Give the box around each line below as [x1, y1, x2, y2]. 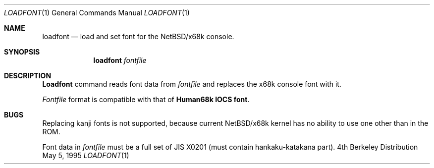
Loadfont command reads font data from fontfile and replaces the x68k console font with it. [42, 80, 341, 88]
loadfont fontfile [93, 56, 147, 64]
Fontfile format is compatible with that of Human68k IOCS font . [42, 95, 250, 104]
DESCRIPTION [4, 71, 52, 80]
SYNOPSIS [4, 48, 40, 56]
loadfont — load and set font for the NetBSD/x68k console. [42, 32, 234, 41]
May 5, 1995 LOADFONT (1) [42, 151, 129, 160]
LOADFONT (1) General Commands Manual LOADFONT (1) [4, 8, 190, 17]
